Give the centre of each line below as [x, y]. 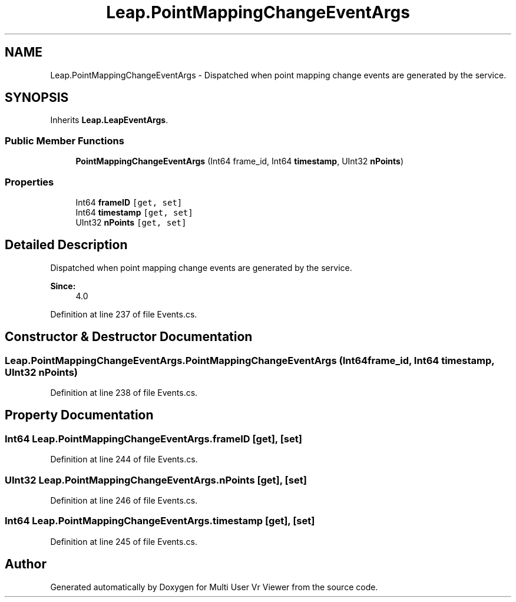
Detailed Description [66, 245]
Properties [29, 182]
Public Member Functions [64, 140]
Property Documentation [79, 415]
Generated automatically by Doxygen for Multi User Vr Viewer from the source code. [214, 587]
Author [26, 564]
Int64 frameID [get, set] [129, 202]
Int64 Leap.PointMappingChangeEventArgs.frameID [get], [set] [153, 439]
